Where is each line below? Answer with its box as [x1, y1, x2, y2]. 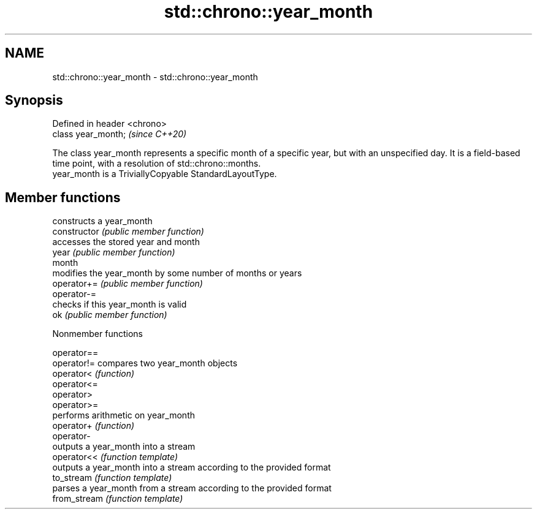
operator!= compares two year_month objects [52, 358, 238, 369]
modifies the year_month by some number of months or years [52, 268, 302, 279]
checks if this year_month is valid [52, 299, 187, 310]
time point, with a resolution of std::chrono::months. [52, 158, 261, 169]
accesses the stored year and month [52, 236, 200, 248]
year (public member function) [52, 247, 175, 258]
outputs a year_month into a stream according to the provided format [52, 462, 331, 473]
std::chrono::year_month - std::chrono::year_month [52, 71, 258, 82]
